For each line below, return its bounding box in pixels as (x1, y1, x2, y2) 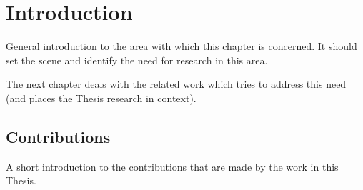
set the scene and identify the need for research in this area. (6, 52, 268, 67)
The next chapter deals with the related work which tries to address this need (6, 76, 347, 91)
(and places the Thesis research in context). (6, 90, 197, 105)
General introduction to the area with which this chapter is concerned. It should (6, 39, 357, 54)
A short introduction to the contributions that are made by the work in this (6, 159, 339, 174)
